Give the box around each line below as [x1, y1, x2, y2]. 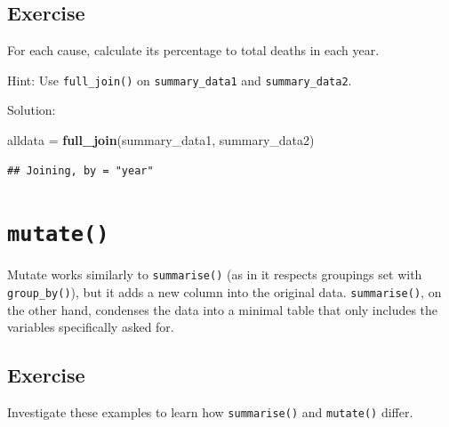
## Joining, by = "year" [7, 164, 154, 177]
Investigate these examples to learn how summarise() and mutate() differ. [7, 403, 413, 422]
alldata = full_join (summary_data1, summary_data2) [7, 131, 315, 149]
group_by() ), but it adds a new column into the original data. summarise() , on [7, 283, 442, 302]
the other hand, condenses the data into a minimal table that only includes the [7, 300, 438, 318]
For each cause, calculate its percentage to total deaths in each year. [7, 41, 380, 60]
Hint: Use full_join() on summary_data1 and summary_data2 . [7, 70, 352, 89]
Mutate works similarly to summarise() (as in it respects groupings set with [7, 265, 422, 284]
